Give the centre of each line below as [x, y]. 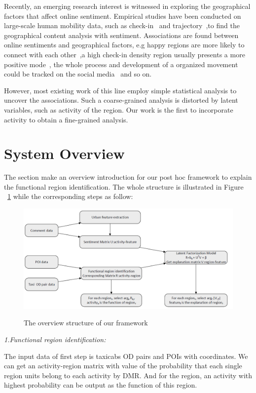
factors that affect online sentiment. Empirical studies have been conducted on [123, 16]
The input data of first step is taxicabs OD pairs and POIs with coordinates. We [126, 356]
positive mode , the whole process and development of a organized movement [121, 64]
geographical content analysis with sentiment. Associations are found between [121, 35]
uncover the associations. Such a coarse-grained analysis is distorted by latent [121, 100]
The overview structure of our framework [86, 323]
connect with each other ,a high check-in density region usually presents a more [125, 54]
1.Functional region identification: [55, 339]
